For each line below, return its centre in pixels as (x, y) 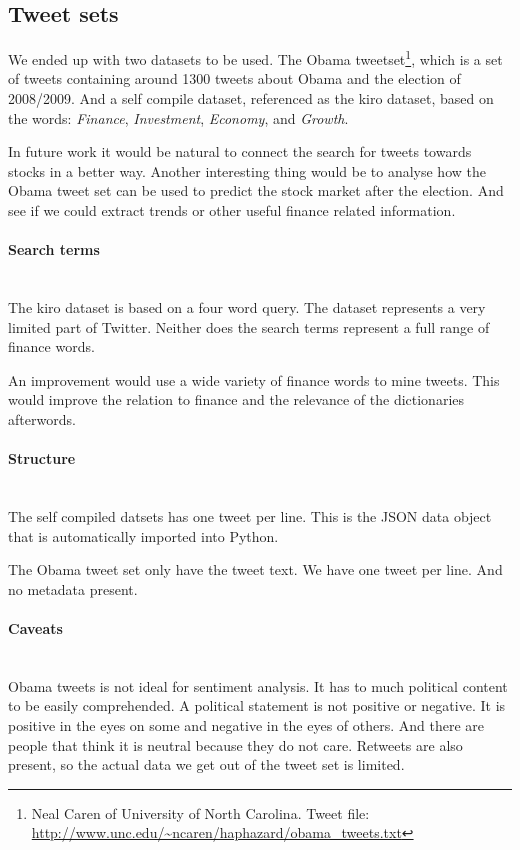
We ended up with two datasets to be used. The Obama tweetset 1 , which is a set (255, 57)
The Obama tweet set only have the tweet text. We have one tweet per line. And (255, 569)
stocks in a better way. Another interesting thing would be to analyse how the (247, 170)
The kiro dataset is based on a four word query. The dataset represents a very (247, 307)
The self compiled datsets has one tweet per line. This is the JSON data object (250, 515)
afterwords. (42, 418)
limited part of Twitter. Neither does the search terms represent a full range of (249, 326)
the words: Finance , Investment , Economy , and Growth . (178, 117)
